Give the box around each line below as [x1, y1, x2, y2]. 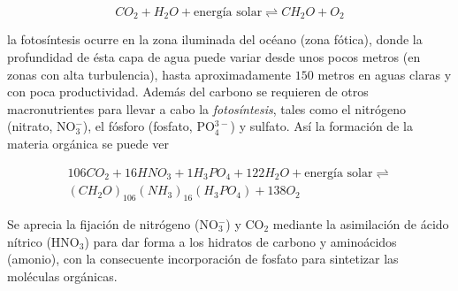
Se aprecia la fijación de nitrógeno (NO [7, 214, 218, 233]
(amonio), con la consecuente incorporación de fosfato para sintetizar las [7, 249, 399, 268]
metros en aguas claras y [317, 65, 452, 83]
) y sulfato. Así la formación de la [230, 117, 413, 135]
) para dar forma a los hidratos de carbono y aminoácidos [84, 232, 397, 250]
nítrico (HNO [7, 232, 80, 250]
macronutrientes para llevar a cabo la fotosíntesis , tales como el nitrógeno [7, 99, 406, 118]
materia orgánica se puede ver [7, 134, 169, 153]
